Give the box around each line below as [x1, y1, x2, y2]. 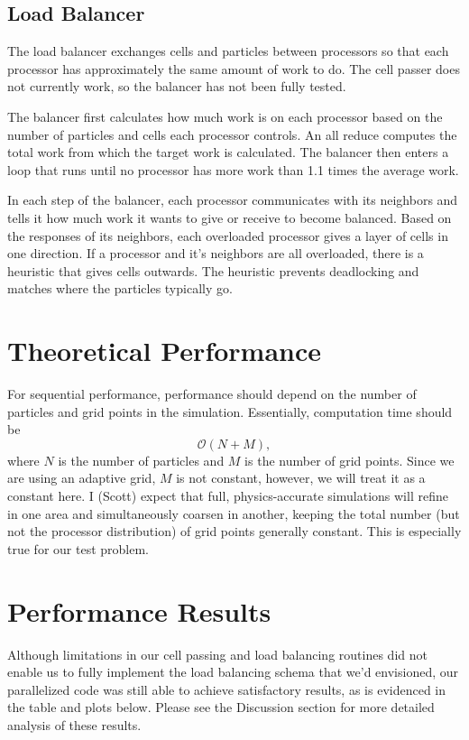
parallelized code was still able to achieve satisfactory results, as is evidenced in [7, 680, 446, 698]
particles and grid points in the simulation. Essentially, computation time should [7, 402, 453, 421]
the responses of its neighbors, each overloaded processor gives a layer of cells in [7, 226, 448, 245]
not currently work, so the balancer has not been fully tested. [7, 77, 346, 96]
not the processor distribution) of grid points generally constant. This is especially [7, 522, 462, 541]
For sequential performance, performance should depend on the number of [7, 384, 417, 403]
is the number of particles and [58, 450, 225, 469]
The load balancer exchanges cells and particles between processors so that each [7, 42, 449, 60]
